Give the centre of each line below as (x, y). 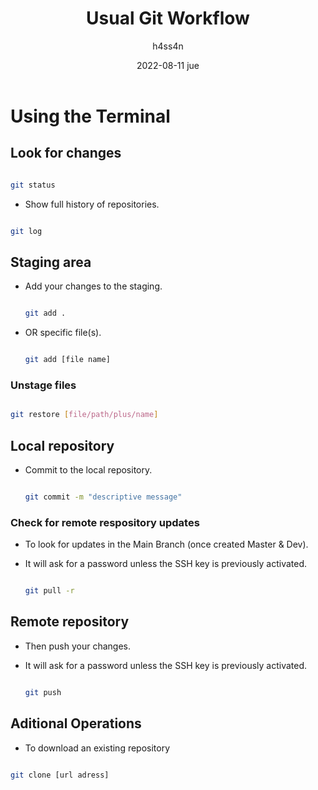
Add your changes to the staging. (93, 286)
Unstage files (43, 385)
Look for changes (66, 153)
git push (43, 692)
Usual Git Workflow (168, 18)
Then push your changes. (77, 646)
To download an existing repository (97, 748)
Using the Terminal (90, 116)
